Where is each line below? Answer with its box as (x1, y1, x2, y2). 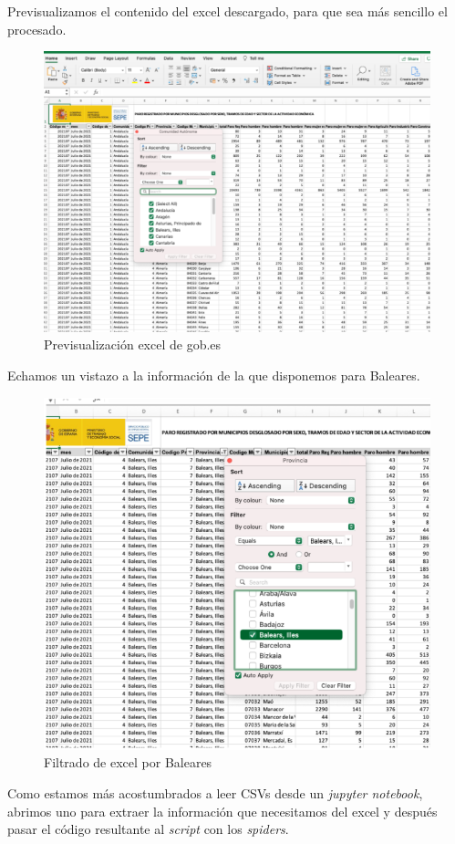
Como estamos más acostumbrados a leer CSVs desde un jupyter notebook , (7, 783, 423, 802)
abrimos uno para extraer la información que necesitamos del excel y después (7, 801, 438, 820)
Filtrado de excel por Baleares (44, 753, 212, 772)
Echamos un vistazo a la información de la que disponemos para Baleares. (7, 365, 420, 384)
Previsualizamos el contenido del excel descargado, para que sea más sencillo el (7, 2, 448, 20)
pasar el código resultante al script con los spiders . (7, 819, 289, 839)
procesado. (7, 19, 67, 38)
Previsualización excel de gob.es (44, 335, 222, 354)
